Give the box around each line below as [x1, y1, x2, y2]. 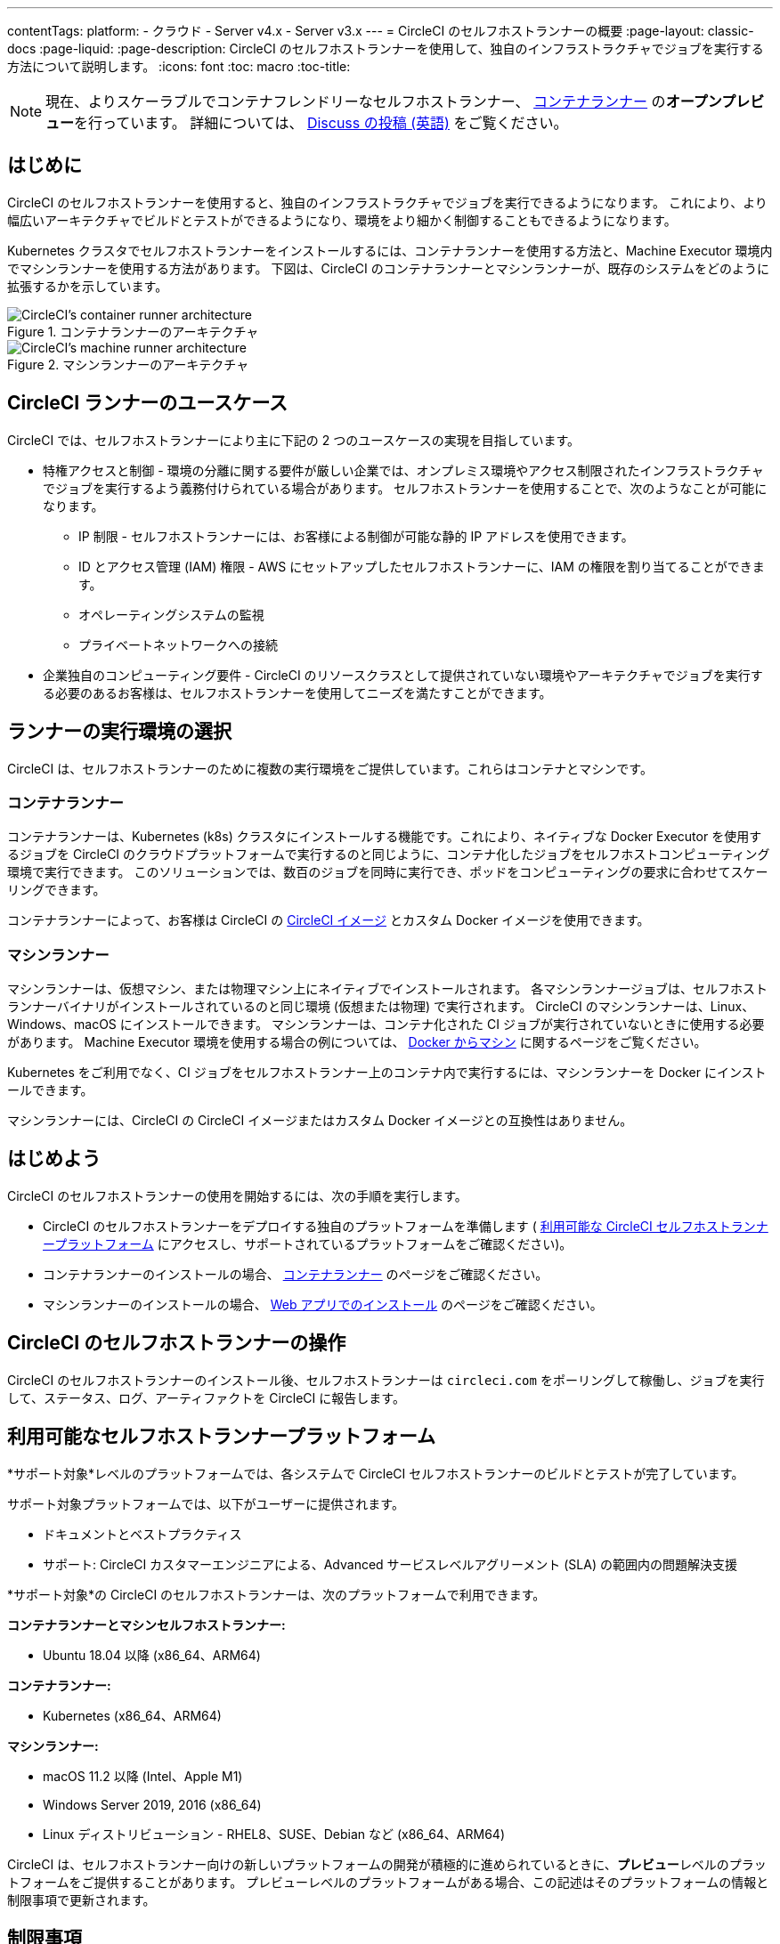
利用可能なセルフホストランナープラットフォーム [7, 1425, 436, 1448]
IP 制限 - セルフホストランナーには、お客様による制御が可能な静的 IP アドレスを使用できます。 [78, 528, 634, 544]
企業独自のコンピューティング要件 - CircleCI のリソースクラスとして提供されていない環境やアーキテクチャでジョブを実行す [43, 667, 763, 683]
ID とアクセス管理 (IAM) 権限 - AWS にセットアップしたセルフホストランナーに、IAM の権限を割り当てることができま [78, 558, 765, 574]
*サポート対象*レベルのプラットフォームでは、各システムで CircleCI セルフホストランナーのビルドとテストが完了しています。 [7, 1465, 744, 1481]
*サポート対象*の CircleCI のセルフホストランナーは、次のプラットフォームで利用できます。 [7, 1586, 546, 1602]
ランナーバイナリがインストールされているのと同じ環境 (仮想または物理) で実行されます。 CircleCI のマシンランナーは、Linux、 [7, 999, 755, 1015]
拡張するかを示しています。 [7, 278, 168, 294]
